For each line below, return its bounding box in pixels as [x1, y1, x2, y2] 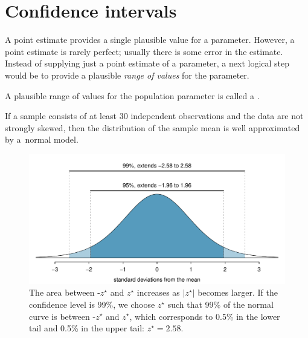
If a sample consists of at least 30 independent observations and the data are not [5, 109, 304, 122]
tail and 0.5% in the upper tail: [29, 322, 145, 334]
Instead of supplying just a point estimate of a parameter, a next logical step [5, 57, 290, 70]
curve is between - [29, 310, 96, 322]
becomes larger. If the [197, 286, 278, 299]
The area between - [29, 286, 100, 299]
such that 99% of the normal [167, 297, 274, 310]
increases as [136, 286, 180, 299]
